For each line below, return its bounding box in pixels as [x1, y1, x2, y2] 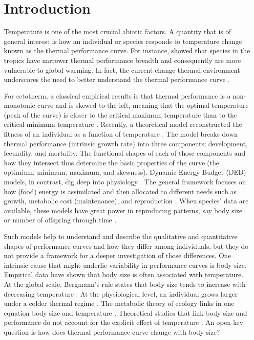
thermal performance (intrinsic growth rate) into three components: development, [4, 138, 248, 148]
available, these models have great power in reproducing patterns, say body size [4, 205, 242, 215]
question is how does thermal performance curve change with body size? [4, 326, 220, 337]
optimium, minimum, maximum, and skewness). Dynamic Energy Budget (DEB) [4, 167, 246, 177]
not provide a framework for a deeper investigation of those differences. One [4, 250, 231, 260]
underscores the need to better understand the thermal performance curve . [4, 74, 230, 84]
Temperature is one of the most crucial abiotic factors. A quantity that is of [4, 26, 231, 37]
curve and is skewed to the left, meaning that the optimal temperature [37, 100, 249, 110]
